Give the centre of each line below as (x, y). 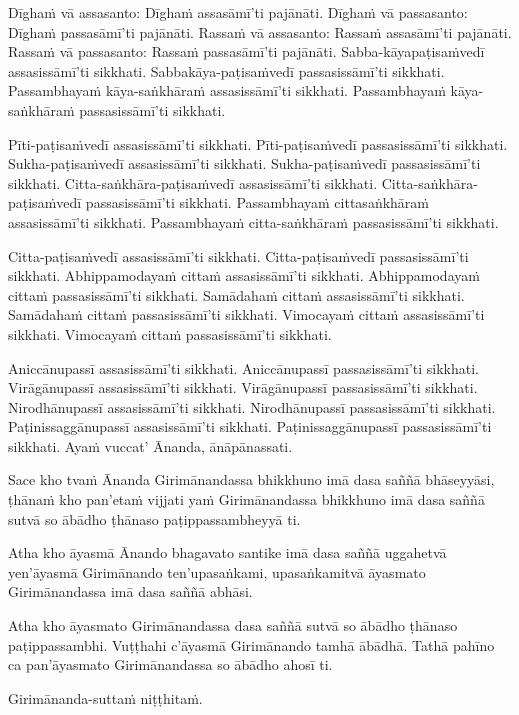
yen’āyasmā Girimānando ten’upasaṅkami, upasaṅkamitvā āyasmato (217, 571)
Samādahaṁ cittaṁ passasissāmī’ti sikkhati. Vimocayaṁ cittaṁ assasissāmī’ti (246, 314)
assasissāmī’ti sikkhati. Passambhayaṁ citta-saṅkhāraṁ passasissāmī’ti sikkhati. (253, 221)
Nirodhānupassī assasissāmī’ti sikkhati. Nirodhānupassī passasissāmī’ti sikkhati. (252, 406)
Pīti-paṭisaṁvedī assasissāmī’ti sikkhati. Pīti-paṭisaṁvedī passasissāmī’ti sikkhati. (258, 143)
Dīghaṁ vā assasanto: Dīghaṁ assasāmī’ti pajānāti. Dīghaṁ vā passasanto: (238, 12)
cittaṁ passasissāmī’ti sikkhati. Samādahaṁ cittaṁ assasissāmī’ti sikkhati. (236, 294)
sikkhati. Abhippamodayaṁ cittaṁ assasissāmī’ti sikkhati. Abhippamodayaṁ (244, 275)
